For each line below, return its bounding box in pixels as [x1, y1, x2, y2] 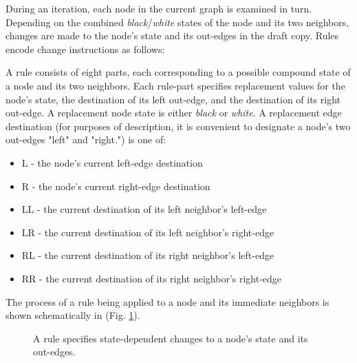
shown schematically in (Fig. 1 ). [6, 308, 140, 322]
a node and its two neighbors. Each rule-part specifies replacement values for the [6, 78, 345, 92]
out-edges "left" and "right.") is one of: [6, 132, 166, 147]
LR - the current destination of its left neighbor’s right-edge [21, 225, 274, 239]
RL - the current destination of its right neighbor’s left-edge [21, 248, 274, 262]
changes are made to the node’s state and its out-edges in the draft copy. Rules [6, 28, 339, 43]
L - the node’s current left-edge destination [21, 155, 203, 169]
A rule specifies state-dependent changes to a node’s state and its [33, 331, 308, 345]
